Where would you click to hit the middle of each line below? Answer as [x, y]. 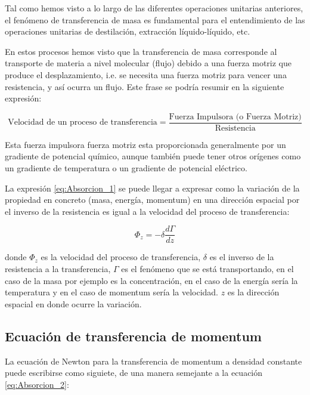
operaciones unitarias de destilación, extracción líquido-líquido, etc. [128, 31]
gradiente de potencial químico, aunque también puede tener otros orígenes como [153, 156]
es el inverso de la [242, 257]
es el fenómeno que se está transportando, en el [207, 269]
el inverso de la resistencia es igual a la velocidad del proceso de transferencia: [147, 211]
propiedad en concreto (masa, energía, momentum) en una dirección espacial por [152, 200]
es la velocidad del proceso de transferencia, [121, 257]
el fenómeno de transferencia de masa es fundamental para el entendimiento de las [155, 19]
